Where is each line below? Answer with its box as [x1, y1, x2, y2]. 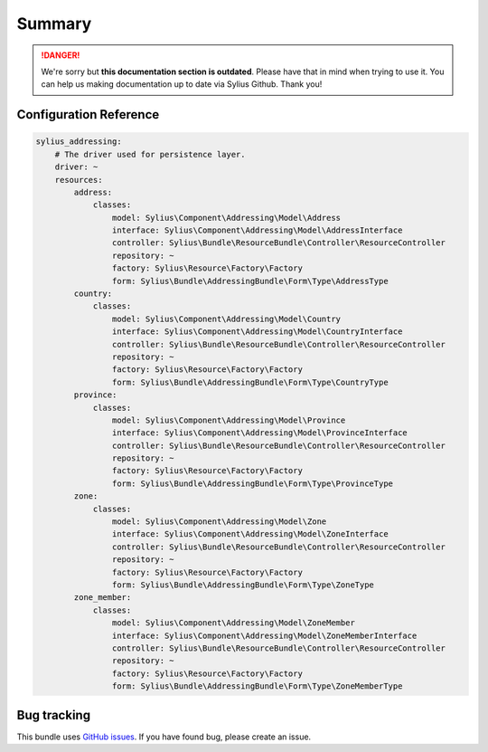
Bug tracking [16, 707, 90, 723]
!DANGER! [41, 50, 80, 61]
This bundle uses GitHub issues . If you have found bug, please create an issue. [16, 731, 312, 742]
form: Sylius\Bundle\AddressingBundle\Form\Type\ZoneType [111, 580, 375, 590]
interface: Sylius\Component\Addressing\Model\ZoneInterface [111, 529, 389, 539]
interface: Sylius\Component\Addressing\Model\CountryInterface [111, 327, 403, 337]
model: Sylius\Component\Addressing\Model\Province [111, 414, 346, 425]
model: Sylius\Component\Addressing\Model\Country [111, 313, 342, 324]
